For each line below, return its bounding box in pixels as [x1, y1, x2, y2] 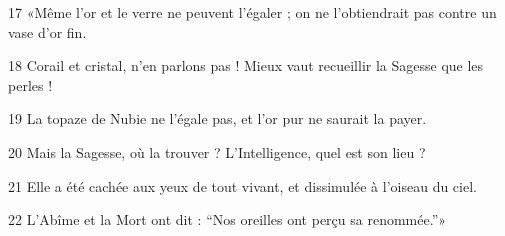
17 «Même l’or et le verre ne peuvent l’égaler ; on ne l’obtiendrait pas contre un [8, 2, 497, 22]
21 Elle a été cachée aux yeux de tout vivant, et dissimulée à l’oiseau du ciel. [8, 175, 477, 196]
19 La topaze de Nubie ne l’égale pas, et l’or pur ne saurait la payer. [8, 108, 427, 129]
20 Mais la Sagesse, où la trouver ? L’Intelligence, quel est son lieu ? [8, 141, 426, 162]
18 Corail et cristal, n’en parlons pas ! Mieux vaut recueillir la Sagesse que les [8, 55, 484, 76]
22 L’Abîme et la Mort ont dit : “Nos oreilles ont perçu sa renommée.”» [8, 209, 447, 230]
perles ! [8, 74, 53, 95]
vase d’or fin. [8, 21, 87, 42]
